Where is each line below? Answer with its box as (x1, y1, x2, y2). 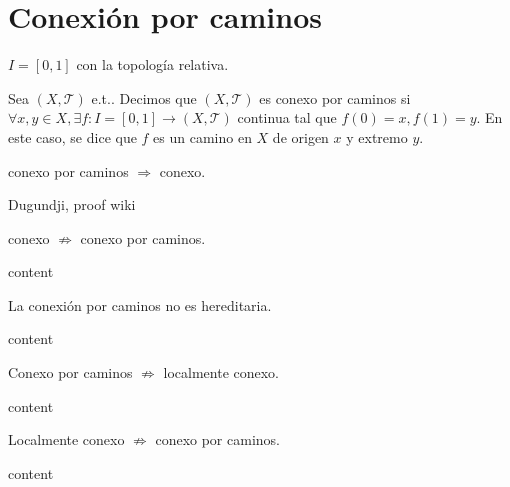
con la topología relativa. (76, 54, 229, 75)
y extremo (346, 126, 408, 147)
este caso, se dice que (8, 126, 137, 147)
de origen (272, 126, 329, 147)
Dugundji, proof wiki (8, 194, 136, 215)
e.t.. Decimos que (91, 87, 197, 108)
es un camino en (153, 126, 252, 147)
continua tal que (237, 107, 337, 128)
